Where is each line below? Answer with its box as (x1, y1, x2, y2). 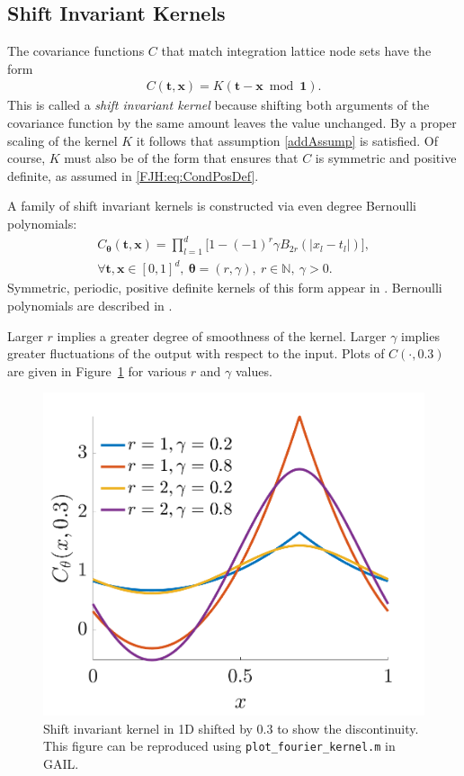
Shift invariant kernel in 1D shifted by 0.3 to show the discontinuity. (43, 718, 419, 737)
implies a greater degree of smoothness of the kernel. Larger (57, 326, 387, 345)
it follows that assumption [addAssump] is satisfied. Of (136, 131, 438, 149)
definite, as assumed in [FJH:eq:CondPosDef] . (7, 166, 259, 185)
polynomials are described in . (7, 296, 173, 315)
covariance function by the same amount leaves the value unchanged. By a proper (7, 113, 457, 132)
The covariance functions (7, 41, 145, 60)
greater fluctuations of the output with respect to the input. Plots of (7, 344, 385, 363)
